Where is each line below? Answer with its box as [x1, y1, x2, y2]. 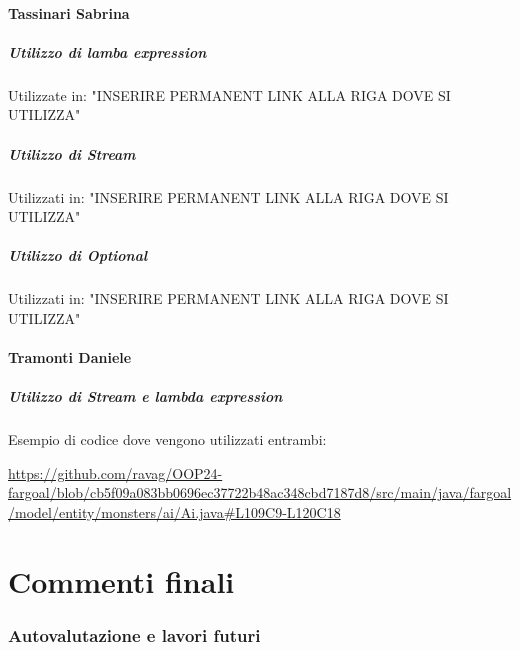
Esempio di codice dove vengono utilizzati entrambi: [8, 429, 327, 450]
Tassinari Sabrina [8, 2, 130, 23]
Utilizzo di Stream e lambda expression [8, 386, 283, 407]
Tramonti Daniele [8, 347, 132, 368]
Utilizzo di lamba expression [8, 41, 207, 62]
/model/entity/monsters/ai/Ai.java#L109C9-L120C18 [8, 501, 341, 522]
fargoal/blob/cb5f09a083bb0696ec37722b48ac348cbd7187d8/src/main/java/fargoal [8, 482, 512, 503]
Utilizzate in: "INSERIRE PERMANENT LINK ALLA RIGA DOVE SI [8, 84, 451, 105]
